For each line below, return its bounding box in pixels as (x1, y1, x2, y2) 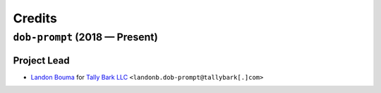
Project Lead (13, 55, 70, 66)
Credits (13, 10, 58, 26)
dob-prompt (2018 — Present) (13, 31, 158, 43)
